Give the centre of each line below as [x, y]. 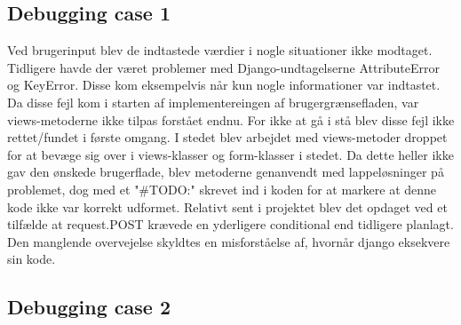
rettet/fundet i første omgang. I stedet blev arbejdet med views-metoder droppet [227, 137]
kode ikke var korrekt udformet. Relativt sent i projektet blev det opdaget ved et [227, 206]
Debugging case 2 [89, 307]
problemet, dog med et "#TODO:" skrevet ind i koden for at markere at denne [222, 189]
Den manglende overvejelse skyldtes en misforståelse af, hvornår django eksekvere [229, 241]
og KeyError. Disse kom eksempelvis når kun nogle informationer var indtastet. [224, 85]
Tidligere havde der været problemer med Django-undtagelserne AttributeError [224, 67]
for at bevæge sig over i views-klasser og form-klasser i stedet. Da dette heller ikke [230, 154]
